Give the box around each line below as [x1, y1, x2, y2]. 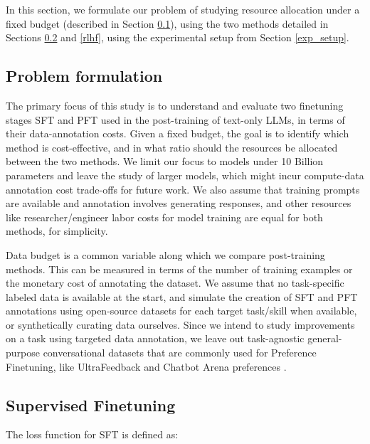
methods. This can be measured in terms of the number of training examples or [6, 261, 353, 276]
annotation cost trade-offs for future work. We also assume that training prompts [6, 181, 360, 196]
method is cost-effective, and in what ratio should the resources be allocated [6, 139, 338, 154]
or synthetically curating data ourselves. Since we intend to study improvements [6, 317, 355, 332]
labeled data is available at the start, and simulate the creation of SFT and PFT [6, 289, 358, 304]
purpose [6, 345, 40, 360]
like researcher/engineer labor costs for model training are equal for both [6, 209, 323, 224]
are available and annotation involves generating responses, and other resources [6, 196, 351, 211]
